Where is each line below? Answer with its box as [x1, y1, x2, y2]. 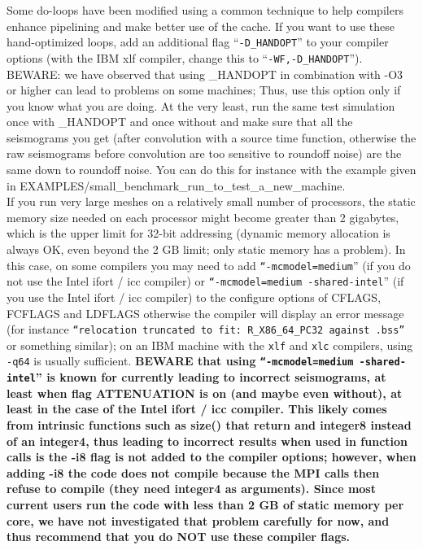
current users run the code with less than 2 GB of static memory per [7, 495, 404, 513]
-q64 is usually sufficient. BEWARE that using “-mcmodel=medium [7, 352, 354, 369]
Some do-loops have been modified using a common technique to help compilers [7, 2, 403, 18]
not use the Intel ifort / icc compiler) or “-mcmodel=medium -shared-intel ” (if [7, 273, 404, 290]
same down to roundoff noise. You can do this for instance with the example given [7, 161, 416, 178]
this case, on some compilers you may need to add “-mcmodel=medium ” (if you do [7, 256, 411, 273]
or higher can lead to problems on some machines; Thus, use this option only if [7, 81, 401, 98]
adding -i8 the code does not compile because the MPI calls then [7, 464, 380, 481]
